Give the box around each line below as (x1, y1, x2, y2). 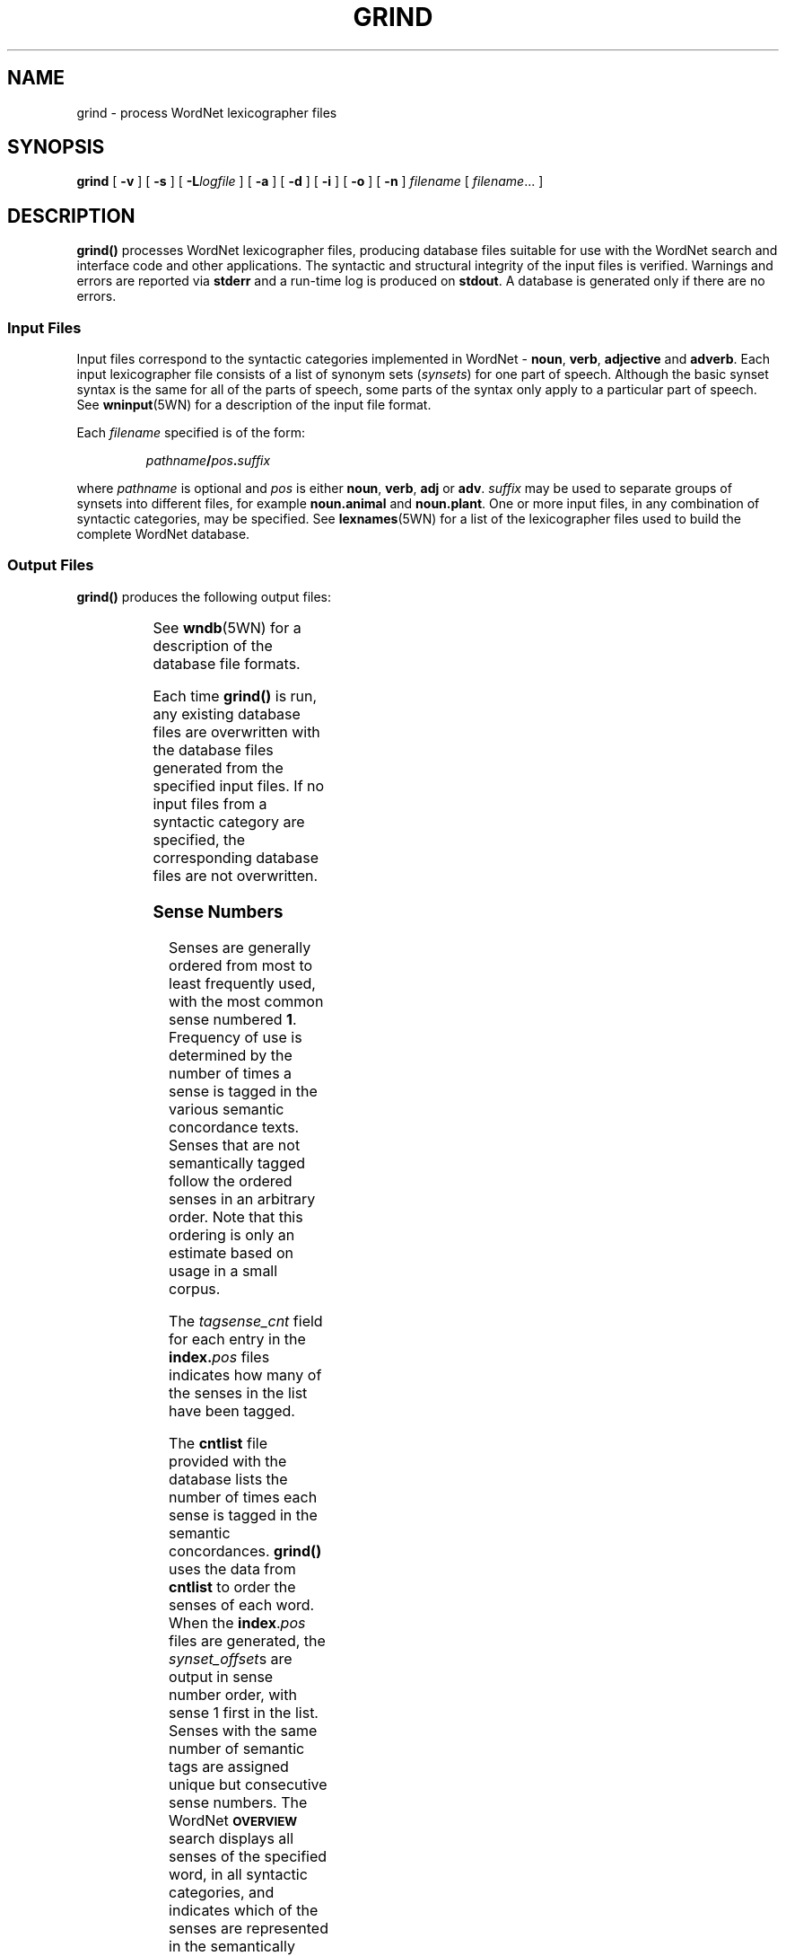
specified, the (153, 830, 246, 849)
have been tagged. (169, 1402, 295, 1421)
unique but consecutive (169, 1775, 327, 1794)
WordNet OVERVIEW (169, 1811, 298, 1830)
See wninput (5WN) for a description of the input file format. (76, 397, 432, 413)
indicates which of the (169, 1901, 319, 1920)
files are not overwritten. (153, 866, 319, 885)
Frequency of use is (169, 1028, 302, 1047)
